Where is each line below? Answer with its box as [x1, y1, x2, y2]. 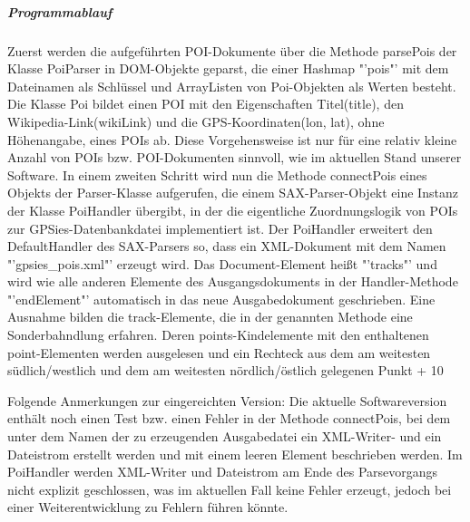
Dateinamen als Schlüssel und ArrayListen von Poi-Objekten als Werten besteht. [7, 76, 456, 95]
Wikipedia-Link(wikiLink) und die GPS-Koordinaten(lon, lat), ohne [7, 111, 385, 130]
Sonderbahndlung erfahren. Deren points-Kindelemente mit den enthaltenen [7, 325, 429, 344]
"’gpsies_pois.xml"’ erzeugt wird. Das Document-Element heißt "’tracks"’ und [7, 254, 437, 273]
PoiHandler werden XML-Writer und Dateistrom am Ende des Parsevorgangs [7, 462, 438, 481]
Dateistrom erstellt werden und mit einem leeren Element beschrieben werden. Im [7, 444, 463, 463]
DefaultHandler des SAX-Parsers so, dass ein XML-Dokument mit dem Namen [7, 237, 446, 256]
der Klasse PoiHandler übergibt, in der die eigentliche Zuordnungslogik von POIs [7, 200, 458, 219]
